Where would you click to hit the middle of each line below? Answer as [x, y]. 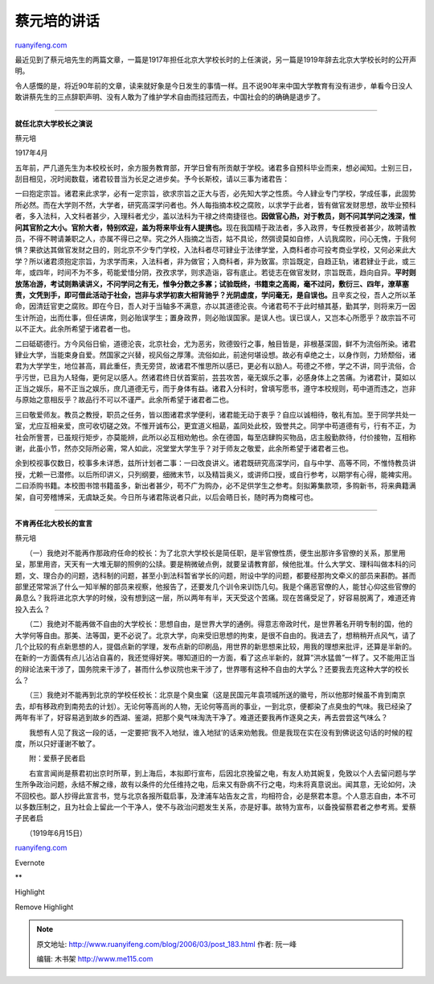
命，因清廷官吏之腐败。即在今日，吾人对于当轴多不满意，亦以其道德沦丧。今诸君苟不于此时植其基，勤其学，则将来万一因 [215, 307]
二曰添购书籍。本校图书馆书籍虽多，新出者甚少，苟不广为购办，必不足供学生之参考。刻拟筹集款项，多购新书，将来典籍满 [215, 486]
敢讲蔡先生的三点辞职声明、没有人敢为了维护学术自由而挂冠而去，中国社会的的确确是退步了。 [170, 97]
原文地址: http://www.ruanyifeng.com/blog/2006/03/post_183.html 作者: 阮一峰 [167, 944]
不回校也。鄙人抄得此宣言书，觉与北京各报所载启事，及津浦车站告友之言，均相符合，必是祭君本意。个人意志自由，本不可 [215, 796]
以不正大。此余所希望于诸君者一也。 [75, 329]
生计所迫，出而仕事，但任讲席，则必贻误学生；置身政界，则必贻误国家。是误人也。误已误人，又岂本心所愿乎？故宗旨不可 [215, 317]
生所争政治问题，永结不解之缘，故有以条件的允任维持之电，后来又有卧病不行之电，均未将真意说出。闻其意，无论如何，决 [215, 784]
